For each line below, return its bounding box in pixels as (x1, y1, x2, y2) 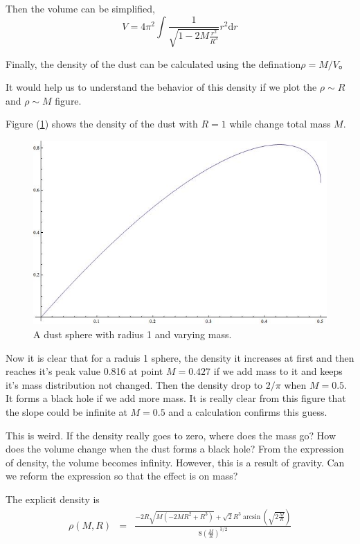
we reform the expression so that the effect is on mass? (6, 468, 238, 483)
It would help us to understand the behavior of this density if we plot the (6, 80, 317, 94)
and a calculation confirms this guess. (168, 405, 327, 419)
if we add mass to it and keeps (213, 364, 343, 378)
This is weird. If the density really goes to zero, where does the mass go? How (6, 428, 336, 442)
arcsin (243, 513, 261, 520)
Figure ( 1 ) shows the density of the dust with (6, 116, 198, 131)
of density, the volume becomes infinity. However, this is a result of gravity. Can (6, 455, 345, 469)
